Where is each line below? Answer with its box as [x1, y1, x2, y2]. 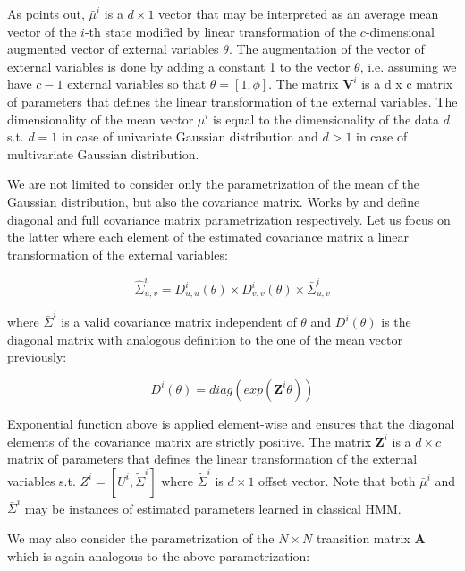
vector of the [7, 21, 77, 40]
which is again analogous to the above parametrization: [7, 546, 310, 565]
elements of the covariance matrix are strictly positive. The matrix [7, 431, 372, 450]
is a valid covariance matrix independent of [61, 312, 297, 331]
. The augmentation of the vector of [228, 39, 425, 58]
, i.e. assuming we [359, 56, 457, 75]
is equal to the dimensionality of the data [213, 109, 440, 128]
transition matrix [316, 529, 410, 548]
